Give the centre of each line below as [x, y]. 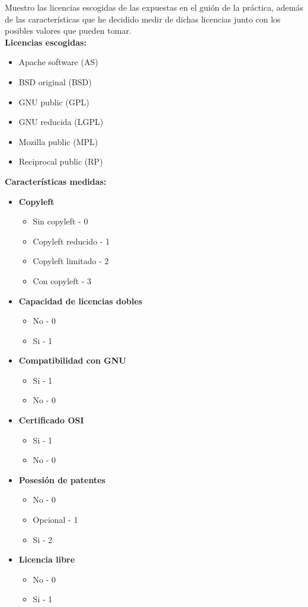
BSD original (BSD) [55, 81]
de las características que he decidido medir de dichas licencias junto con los [143, 19]
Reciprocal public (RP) [61, 161]
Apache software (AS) [58, 62]
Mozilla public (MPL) [58, 141]
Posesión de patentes [62, 479]
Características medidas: [56, 181]
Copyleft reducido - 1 [71, 241]
